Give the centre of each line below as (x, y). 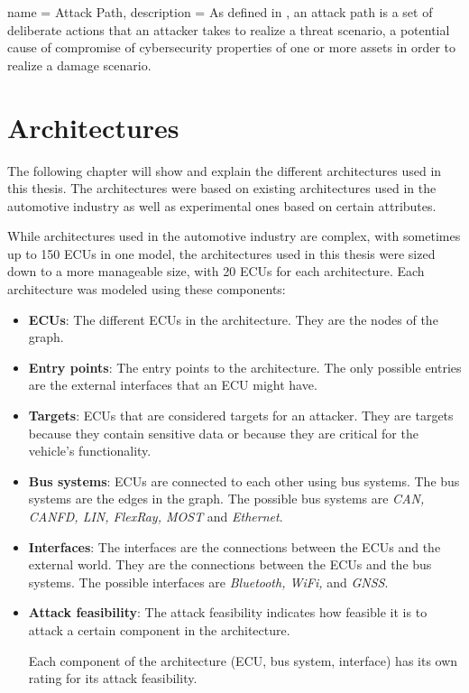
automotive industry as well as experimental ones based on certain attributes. (222, 205)
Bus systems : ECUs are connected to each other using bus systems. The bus (244, 480)
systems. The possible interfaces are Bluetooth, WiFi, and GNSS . (208, 582)
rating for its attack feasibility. (113, 678)
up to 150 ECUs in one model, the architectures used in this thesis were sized (221, 253)
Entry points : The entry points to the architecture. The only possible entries (245, 367)
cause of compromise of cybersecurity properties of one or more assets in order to (232, 47)
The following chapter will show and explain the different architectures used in (225, 170)
